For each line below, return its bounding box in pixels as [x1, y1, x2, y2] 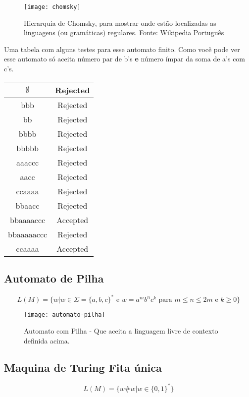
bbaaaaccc [10, 214, 46, 226]
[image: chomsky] [24, 3, 81, 10]
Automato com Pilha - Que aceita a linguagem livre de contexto [24, 325, 218, 336]
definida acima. [24, 335, 70, 345]
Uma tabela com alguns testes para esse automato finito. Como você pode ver [4, 44, 240, 54]
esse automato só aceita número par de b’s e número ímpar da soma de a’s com [4, 54, 246, 64]
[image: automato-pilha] [24, 311, 105, 319]
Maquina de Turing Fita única [4, 359, 162, 375]
